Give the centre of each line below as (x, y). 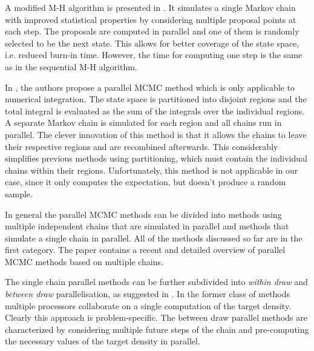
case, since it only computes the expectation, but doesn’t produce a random (146, 182)
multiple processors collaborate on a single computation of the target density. (148, 305)
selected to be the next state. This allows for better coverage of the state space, (152, 43)
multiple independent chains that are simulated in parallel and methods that (147, 226)
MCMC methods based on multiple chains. (84, 261)
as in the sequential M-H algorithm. (71, 66)
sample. (19, 193)
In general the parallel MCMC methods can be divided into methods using (143, 214)
